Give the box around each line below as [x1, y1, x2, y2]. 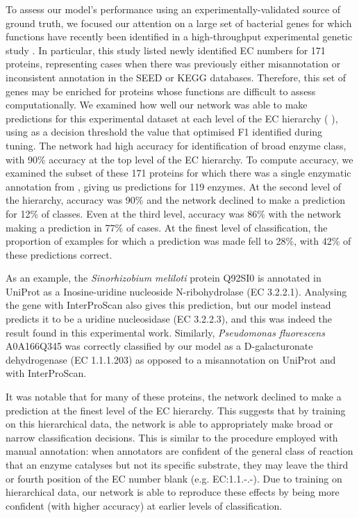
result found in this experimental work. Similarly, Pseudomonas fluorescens [6, 325, 325, 339]
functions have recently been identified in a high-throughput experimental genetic [6, 29, 353, 44]
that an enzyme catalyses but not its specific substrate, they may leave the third [6, 458, 349, 471]
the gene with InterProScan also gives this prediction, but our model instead [6, 298, 331, 312]
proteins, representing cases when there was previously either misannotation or [6, 56, 341, 71]
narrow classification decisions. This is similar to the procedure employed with [6, 430, 338, 444]
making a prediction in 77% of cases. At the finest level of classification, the [6, 220, 328, 234]
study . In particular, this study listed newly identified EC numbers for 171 [6, 42, 326, 57]
